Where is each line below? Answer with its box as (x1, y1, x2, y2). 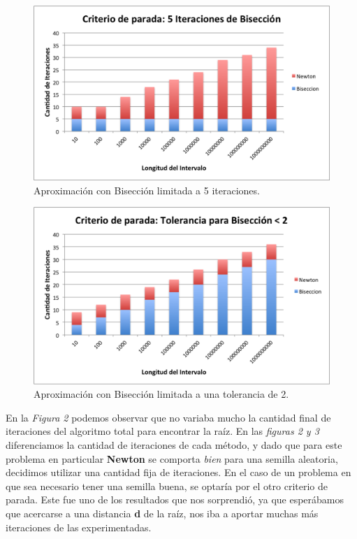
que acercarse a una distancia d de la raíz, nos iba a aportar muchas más (6, 506, 319, 521)
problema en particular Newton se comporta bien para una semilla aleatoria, (6, 451, 338, 466)
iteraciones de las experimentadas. (6, 519, 152, 534)
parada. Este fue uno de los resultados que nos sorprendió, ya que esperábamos (6, 492, 344, 507)
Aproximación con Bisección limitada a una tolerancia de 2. (34, 387, 289, 401)
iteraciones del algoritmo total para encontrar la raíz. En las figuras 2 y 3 (6, 424, 319, 438)
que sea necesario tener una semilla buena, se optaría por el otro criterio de (6, 478, 328, 493)
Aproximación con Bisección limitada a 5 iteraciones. (34, 182, 260, 197)
